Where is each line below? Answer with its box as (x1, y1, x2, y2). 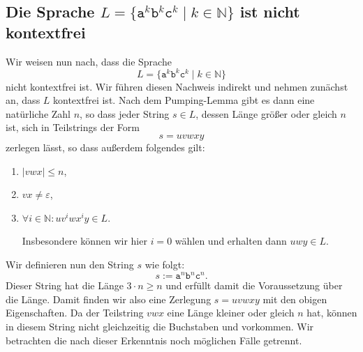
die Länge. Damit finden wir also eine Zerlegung (6, 291, 212, 306)
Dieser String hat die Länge (6, 278, 124, 293)
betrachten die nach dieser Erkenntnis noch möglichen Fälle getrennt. (6, 332, 302, 347)
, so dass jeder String (80, 106, 170, 121)
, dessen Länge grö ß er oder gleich (195, 106, 337, 121)
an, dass (6, 93, 40, 107)
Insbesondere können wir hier (22, 234, 147, 248)
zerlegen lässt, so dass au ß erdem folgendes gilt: (6, 140, 205, 155)
